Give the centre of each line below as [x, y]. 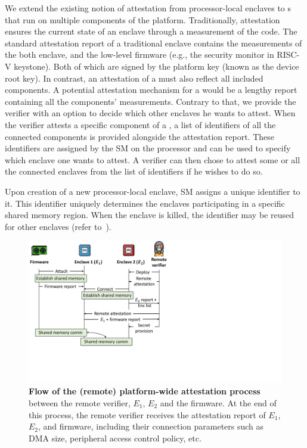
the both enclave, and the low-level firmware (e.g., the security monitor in [139, 55]
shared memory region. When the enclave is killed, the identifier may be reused [149, 215]
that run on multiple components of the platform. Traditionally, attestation [142, 19]
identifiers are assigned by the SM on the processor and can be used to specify [148, 148]
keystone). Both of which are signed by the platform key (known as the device [156, 66]
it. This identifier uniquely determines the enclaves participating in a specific [145, 203]
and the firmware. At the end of [218, 402]
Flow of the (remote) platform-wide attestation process [145, 391]
